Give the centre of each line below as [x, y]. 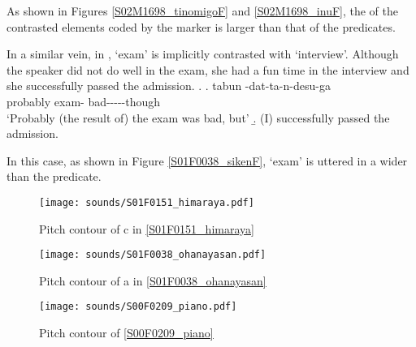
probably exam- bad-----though [84, 101]
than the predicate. [54, 176]
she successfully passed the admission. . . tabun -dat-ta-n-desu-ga [169, 86]
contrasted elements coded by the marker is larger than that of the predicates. [201, 26]
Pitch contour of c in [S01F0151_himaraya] [147, 228]
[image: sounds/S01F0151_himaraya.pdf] [147, 202]
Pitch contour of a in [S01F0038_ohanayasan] [153, 280]
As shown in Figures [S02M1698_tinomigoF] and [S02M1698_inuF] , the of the [203, 11]
